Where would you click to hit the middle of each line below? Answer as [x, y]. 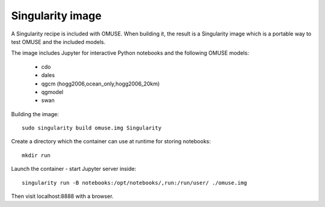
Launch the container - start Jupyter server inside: [74, 169]
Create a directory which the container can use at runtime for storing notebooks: [111, 141]
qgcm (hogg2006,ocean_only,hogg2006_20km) [101, 84]
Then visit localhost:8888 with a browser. [62, 196]
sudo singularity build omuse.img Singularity [92, 128]
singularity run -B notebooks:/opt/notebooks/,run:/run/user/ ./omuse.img [135, 183]
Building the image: [35, 114]
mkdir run [36, 155]
